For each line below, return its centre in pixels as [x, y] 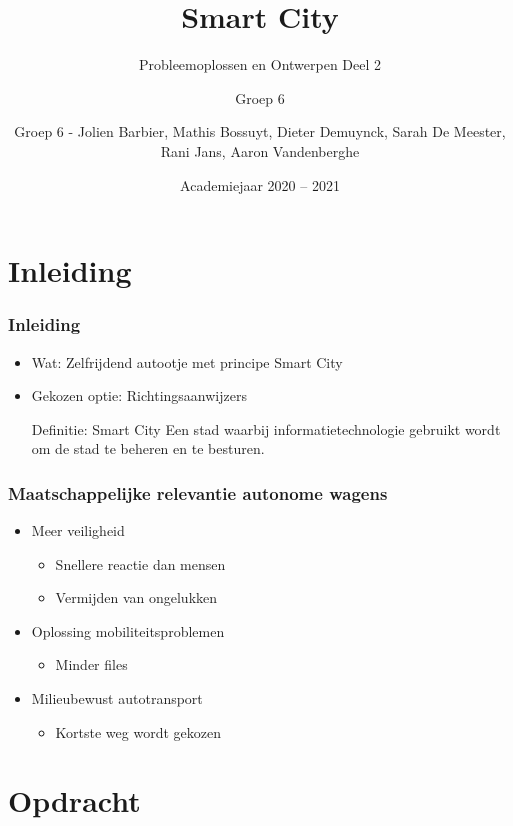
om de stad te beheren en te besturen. [148, 448]
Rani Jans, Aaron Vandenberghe [260, 150]
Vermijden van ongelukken [136, 597]
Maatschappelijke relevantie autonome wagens [198, 492]
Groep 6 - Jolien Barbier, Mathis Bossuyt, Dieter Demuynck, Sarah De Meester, [260, 131]
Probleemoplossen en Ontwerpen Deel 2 [260, 64]
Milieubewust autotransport [117, 698]
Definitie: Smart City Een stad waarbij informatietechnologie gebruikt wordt [266, 428]
